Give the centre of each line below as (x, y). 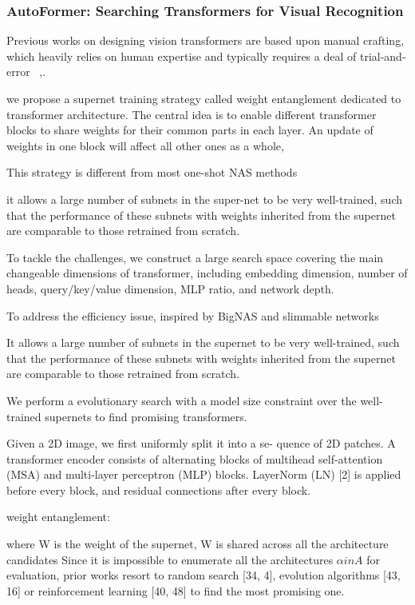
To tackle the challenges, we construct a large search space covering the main (195, 257)
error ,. (26, 72)
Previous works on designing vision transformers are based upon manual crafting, (206, 40)
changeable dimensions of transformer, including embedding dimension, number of (207, 273)
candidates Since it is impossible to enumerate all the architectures (170, 559)
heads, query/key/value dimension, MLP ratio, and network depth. (170, 288)
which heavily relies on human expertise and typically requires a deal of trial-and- (206, 56)
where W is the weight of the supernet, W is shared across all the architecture (198, 544)
